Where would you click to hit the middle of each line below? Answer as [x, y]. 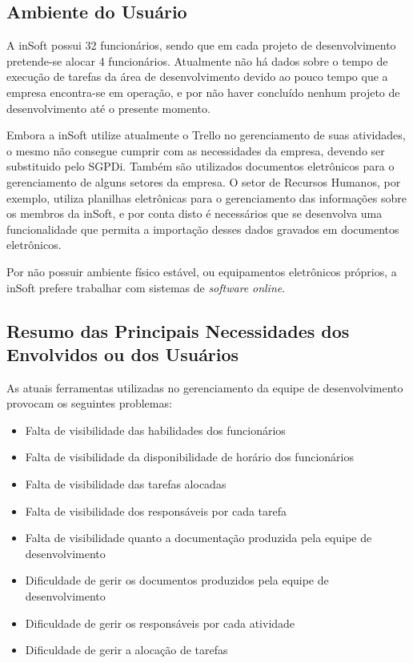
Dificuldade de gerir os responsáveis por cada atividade [160, 623]
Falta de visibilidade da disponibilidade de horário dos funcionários [190, 457]
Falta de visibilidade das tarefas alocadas [126, 484]
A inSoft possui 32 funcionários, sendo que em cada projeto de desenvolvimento [201, 45]
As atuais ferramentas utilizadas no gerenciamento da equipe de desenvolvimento [205, 387]
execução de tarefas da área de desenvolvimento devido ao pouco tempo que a [197, 76]
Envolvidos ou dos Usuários [123, 354]
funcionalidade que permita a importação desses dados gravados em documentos [203, 229]
